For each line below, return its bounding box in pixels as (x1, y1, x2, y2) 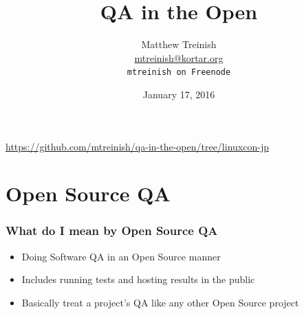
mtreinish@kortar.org (134, 50, 224, 65)
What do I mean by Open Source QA (6, 222, 218, 239)
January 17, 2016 (142, 87, 215, 101)
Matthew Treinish (141, 37, 217, 52)
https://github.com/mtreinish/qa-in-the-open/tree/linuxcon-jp (6, 139, 269, 153)
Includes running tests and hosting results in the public (21, 272, 255, 287)
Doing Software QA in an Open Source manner (21, 249, 221, 263)
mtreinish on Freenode (127, 67, 231, 78)
